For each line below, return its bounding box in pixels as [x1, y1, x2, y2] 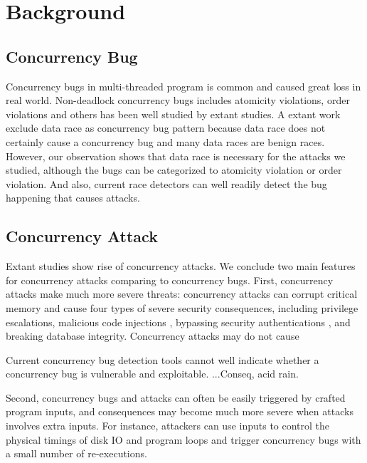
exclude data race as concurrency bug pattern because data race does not [6, 120, 326, 135]
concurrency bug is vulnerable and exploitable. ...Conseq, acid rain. [6, 366, 299, 381]
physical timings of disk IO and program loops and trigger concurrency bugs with [6, 432, 361, 447]
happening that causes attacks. [6, 190, 140, 205]
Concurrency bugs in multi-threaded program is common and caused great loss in [6, 78, 361, 93]
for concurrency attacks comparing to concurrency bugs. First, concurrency [6, 272, 334, 287]
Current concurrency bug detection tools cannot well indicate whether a [6, 352, 319, 367]
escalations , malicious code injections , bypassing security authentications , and [6, 314, 351, 329]
